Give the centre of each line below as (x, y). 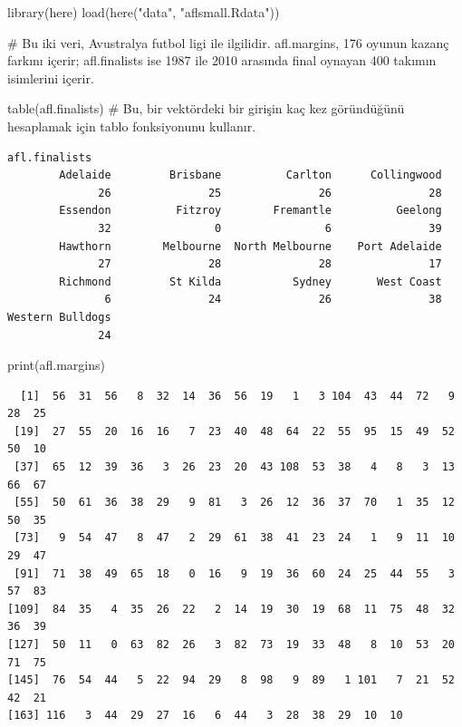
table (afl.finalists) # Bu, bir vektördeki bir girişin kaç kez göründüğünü (206, 108)
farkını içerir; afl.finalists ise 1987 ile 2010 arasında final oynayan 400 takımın (222, 60)
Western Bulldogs (59, 317)
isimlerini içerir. (51, 78)
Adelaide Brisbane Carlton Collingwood (250, 175)
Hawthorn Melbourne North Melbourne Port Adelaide (250, 246)
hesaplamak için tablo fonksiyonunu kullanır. (132, 126)
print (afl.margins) (56, 365)
